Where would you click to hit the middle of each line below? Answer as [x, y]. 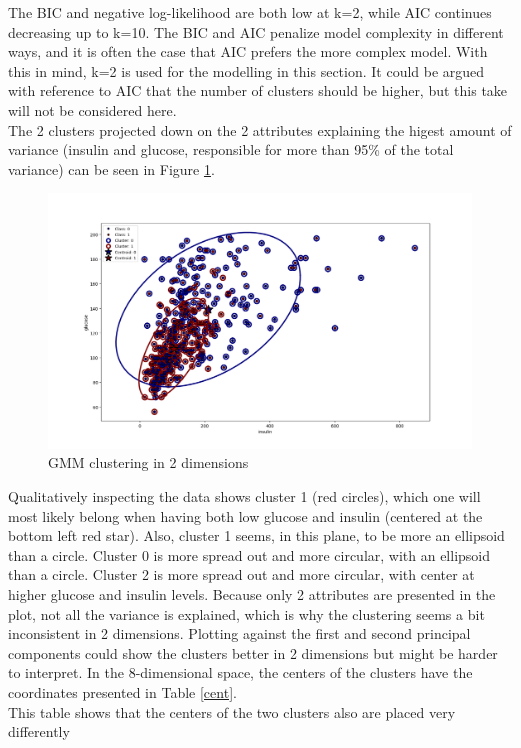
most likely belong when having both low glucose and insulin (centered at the [245, 515]
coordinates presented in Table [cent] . [122, 691]
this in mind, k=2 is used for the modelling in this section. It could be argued [246, 70]
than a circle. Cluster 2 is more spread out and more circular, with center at [241, 574]
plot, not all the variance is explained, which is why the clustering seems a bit [246, 613]
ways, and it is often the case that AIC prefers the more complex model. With [248, 51]
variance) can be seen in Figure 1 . [111, 168]
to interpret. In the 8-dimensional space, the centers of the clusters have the [240, 672]
